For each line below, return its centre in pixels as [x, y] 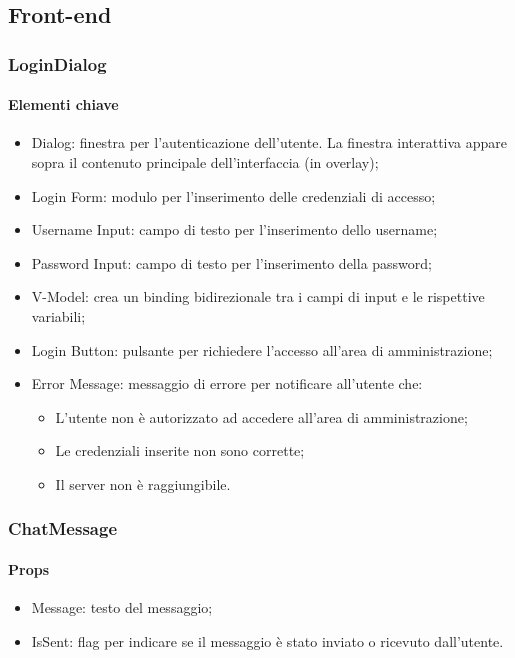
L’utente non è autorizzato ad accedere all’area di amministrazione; [261, 416]
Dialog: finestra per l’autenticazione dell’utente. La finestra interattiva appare [269, 142]
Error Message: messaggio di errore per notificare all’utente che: [227, 383]
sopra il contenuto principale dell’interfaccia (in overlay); [205, 162]
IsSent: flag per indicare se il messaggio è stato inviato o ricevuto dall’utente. [267, 640]
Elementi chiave [63, 104]
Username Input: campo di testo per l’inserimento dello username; [234, 229]
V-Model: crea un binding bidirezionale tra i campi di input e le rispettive [258, 296]
